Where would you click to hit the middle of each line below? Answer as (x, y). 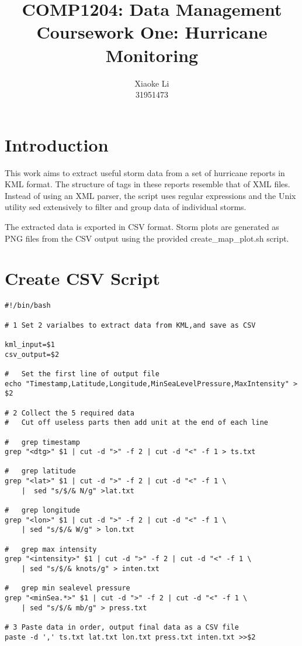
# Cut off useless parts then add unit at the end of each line (137, 423)
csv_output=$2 (32, 354)
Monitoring (152, 55)
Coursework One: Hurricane (152, 32)
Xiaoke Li (152, 83)
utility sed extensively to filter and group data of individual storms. (126, 207)
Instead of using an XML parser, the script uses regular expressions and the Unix (150, 195)
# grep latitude (40, 471)
